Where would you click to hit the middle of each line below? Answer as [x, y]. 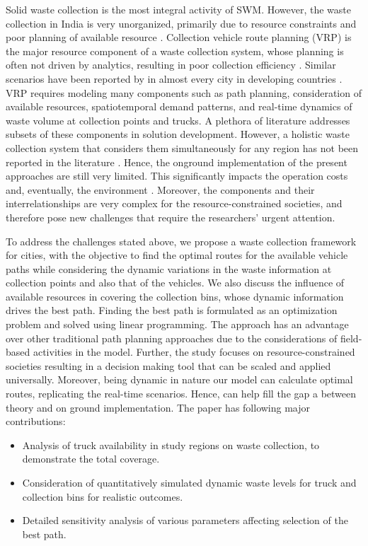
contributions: [36, 421]
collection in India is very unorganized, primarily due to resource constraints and [181, 23]
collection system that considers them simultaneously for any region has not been [182, 147]
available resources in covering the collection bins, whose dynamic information [175, 296]
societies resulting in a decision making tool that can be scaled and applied [168, 365]
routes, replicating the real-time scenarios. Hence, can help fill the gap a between [181, 394]
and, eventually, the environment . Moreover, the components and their [160, 189]
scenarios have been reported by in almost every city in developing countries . [174, 78]
